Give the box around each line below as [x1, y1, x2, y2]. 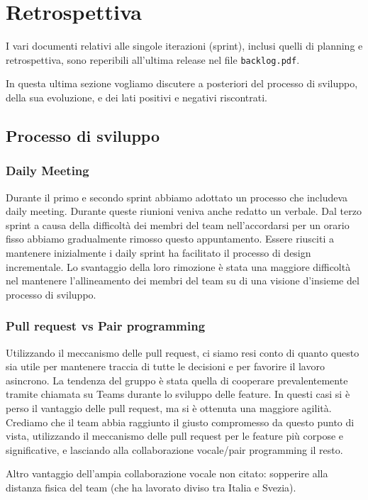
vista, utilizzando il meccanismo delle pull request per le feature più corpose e [6, 428, 344, 443]
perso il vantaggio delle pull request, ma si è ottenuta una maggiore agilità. [6, 400, 332, 415]
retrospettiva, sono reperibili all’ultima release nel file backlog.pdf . [6, 52, 300, 67]
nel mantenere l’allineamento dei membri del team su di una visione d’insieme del [6, 273, 359, 288]
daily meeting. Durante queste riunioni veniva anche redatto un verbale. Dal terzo [6, 204, 362, 218]
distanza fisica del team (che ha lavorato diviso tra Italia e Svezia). [6, 479, 296, 494]
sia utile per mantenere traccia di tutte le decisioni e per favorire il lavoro [6, 359, 325, 374]
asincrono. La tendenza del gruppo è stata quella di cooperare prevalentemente [6, 372, 348, 387]
